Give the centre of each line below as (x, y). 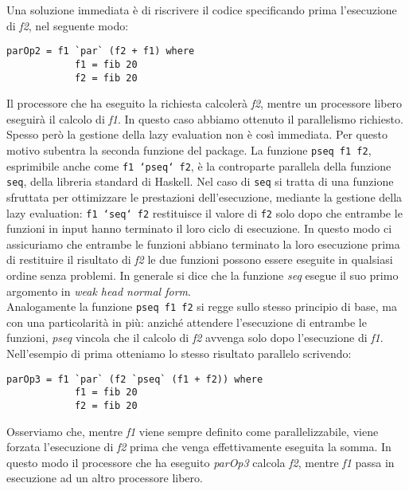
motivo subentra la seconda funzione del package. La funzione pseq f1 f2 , (189, 149)
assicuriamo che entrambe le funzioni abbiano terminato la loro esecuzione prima (203, 244)
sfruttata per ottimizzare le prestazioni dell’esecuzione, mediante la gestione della (204, 196)
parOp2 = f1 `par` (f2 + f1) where (101, 51)
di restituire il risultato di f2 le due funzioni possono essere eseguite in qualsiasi (200, 259)
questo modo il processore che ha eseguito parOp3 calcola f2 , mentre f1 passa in (201, 462)
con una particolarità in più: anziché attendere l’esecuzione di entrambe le (187, 322)
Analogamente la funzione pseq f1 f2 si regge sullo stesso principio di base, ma (202, 306)
